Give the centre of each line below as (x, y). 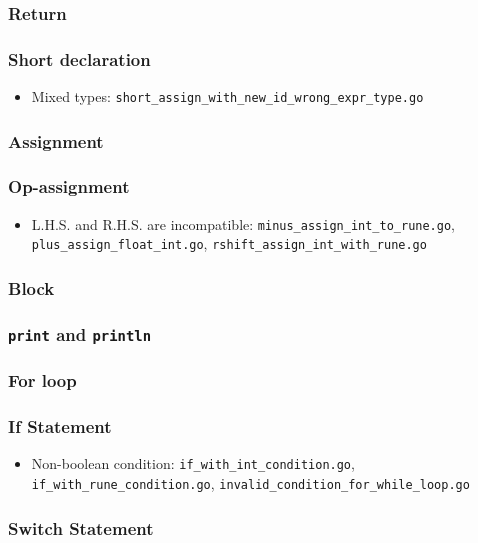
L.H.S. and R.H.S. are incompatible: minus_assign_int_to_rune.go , (243, 223)
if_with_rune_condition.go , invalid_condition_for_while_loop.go (250, 483)
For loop (42, 380)
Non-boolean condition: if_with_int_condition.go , (193, 463)
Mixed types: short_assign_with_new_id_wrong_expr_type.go (227, 96)
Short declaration (79, 58)
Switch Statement (81, 527)
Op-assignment (69, 186)
